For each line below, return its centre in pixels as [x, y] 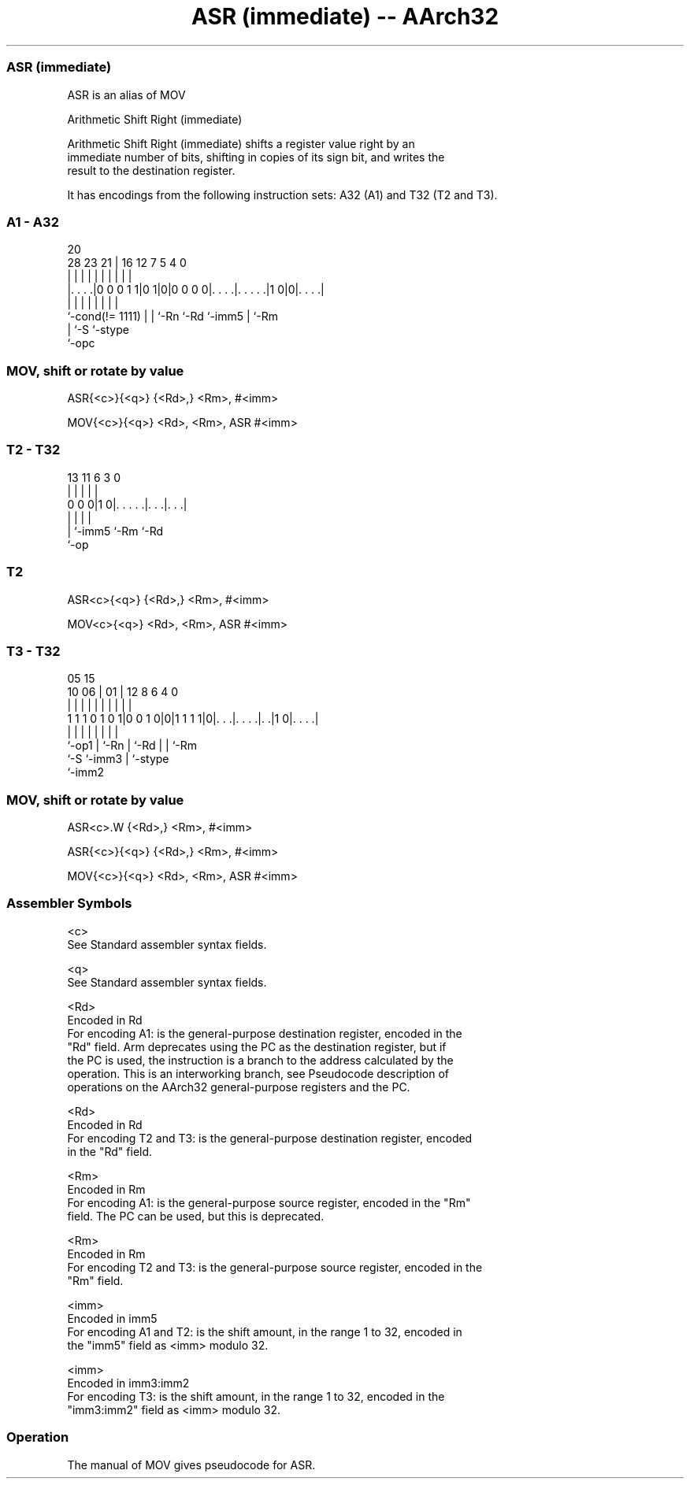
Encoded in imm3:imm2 [128, 1383]
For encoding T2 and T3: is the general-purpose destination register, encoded [270, 1138]
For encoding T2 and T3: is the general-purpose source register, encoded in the [275, 1267]
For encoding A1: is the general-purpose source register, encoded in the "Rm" [269, 1202]
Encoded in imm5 [112, 1318]
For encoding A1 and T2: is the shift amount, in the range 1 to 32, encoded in [265, 1331]
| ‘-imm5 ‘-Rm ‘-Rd [115, 531]
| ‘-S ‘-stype [98, 330]
